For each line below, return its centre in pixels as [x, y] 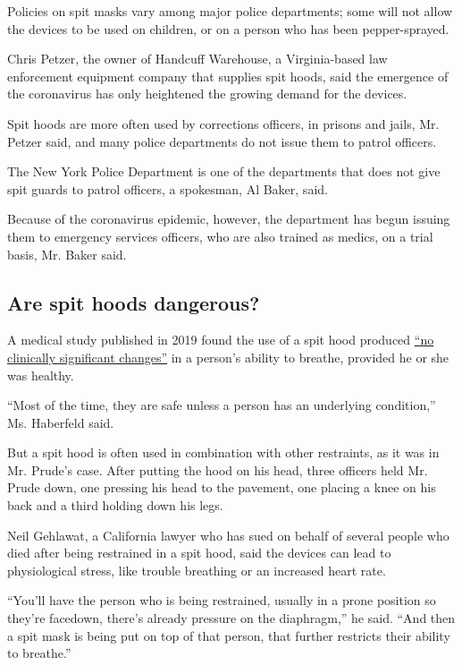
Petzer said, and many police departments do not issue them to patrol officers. [222, 141]
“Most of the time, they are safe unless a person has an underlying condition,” [222, 405]
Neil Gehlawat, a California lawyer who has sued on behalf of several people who [228, 535]
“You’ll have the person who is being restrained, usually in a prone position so [222, 600]
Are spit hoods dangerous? [134, 302]
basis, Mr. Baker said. [67, 254]
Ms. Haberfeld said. [61, 422]
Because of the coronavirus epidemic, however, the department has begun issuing [229, 219]
